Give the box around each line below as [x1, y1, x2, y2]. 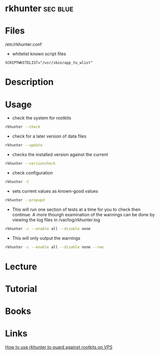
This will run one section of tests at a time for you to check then [12, 206, 141, 212]
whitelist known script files [12, 51, 66, 57]
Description [5, 77, 54, 88]
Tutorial [5, 283, 38, 294]
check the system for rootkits [12, 115, 71, 121]
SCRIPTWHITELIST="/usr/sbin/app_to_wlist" [5, 61, 93, 65]
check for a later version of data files [12, 133, 87, 139]
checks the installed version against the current [12, 152, 109, 157]
